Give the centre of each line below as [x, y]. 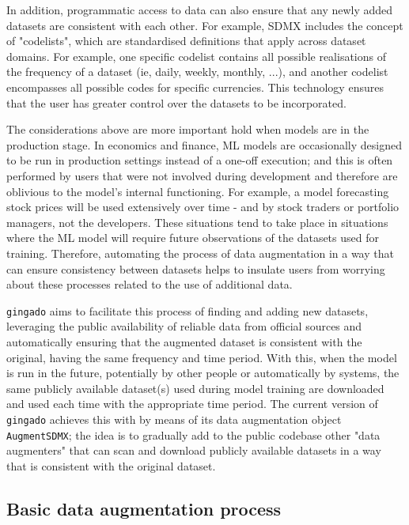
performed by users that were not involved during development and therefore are [202, 175]
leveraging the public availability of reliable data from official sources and [184, 326]
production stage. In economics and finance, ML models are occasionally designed [204, 144]
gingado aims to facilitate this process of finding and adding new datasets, [187, 310]
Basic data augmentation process [144, 508]
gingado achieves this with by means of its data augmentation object [174, 419]
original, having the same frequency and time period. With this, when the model [202, 357]
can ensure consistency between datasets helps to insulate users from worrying [196, 268]
